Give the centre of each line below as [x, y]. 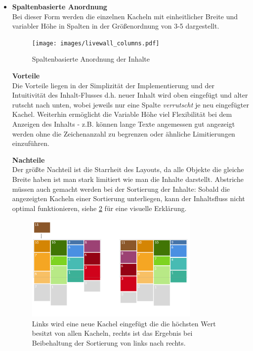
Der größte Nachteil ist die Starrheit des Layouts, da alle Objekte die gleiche [128, 169]
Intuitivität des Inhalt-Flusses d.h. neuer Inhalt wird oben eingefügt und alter [130, 95]
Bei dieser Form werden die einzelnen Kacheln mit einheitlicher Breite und [125, 16]
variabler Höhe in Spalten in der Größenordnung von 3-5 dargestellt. [116, 26]
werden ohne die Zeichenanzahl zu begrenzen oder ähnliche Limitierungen [124, 133]
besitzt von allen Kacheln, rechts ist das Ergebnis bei [112, 333]
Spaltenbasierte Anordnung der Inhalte [91, 59]
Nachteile [28, 159]
